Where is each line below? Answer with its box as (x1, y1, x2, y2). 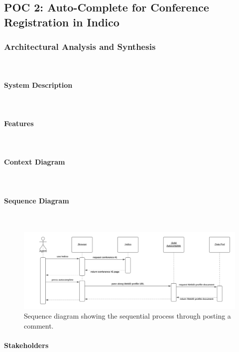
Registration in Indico (4, 14, 119, 29)
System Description (4, 79, 73, 90)
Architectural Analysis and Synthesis (4, 40, 156, 53)
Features (4, 118, 34, 128)
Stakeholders (4, 340, 49, 351)
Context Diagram (4, 157, 65, 167)
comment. (24, 321, 54, 331)
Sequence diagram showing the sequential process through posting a (24, 311, 231, 321)
